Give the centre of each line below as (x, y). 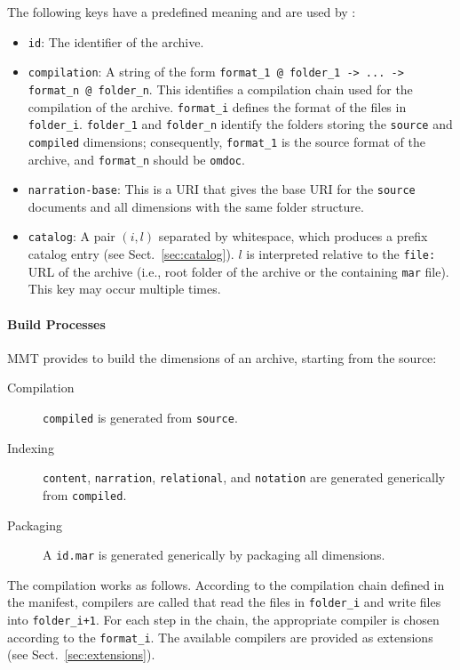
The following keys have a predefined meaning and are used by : (182, 12)
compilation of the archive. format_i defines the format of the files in (217, 106)
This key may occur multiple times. (124, 289)
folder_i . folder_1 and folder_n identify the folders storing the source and (240, 124)
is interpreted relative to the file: (341, 254)
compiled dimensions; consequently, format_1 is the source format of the (226, 141)
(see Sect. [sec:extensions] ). (81, 654)
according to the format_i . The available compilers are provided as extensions (220, 637)
